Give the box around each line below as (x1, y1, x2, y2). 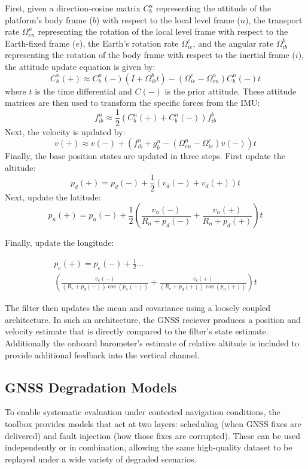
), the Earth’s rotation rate (80, 36, 179, 49)
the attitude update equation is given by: (5, 60, 155, 72)
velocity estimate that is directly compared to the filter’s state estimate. (5, 325, 269, 337)
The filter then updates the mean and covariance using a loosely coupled (5, 301, 271, 314)
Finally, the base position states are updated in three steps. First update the (5, 150, 285, 162)
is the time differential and (35, 84, 132, 97)
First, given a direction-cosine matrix (5, 2, 141, 14)
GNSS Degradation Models (5, 377, 177, 396)
